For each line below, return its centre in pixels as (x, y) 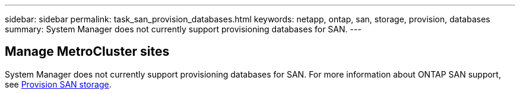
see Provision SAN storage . (58, 84)
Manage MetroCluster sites (87, 52)
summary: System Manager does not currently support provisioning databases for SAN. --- (183, 29)
